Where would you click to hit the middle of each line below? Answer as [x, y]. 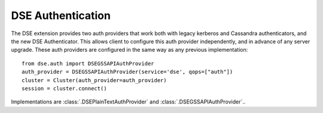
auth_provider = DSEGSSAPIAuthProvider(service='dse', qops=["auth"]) [127, 72]
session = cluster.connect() [64, 88]
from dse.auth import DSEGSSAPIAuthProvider [88, 63]
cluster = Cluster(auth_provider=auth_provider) [94, 80]
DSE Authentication [61, 15]
